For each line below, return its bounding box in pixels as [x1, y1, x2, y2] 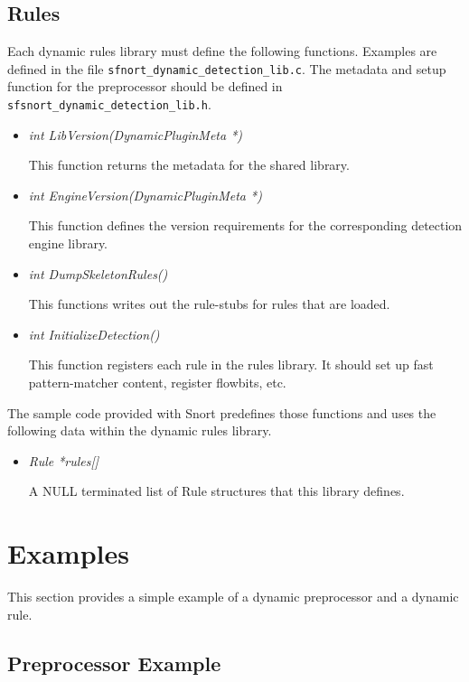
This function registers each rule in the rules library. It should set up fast [28, 355, 434, 374]
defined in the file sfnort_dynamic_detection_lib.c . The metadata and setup [7, 59, 446, 78]
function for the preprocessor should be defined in [7, 77, 283, 96]
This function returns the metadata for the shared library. [28, 155, 350, 174]
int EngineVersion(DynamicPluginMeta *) [28, 185, 262, 204]
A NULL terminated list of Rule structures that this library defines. [28, 481, 405, 500]
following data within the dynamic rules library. [7, 421, 272, 440]
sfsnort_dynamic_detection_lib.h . [7, 95, 211, 114]
